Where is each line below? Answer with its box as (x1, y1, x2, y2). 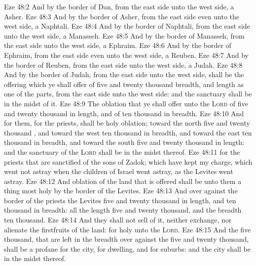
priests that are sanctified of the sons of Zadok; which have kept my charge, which (4, 156, 253, 167)
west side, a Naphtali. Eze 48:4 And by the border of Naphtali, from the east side (4, 21, 250, 31)
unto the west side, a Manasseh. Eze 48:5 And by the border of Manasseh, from (4, 30, 245, 41)
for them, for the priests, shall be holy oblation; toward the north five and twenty (4, 118, 250, 128)
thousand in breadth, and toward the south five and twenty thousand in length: (4, 137, 244, 147)
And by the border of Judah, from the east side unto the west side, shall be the (4, 69, 244, 80)
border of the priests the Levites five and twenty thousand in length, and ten (4, 195, 236, 205)
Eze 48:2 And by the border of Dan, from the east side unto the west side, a (4, 1, 234, 11)
